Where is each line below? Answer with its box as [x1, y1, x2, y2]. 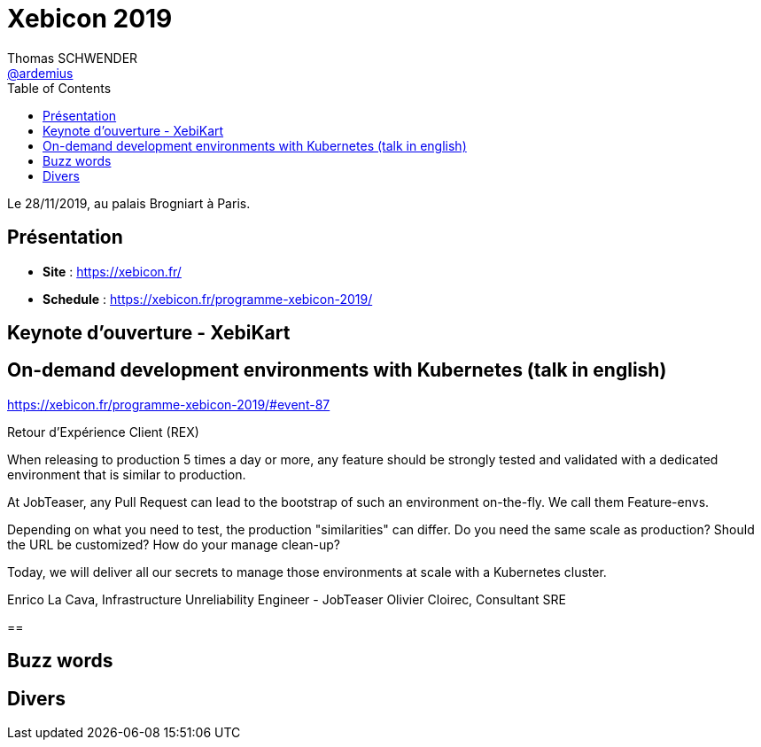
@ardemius [7, 65, 74, 81]
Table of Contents [7, 80, 112, 96]
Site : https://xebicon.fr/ [43, 263, 182, 279]
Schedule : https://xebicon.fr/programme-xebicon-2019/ [43, 291, 373, 307]
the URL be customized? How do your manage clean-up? [7, 536, 340, 552]
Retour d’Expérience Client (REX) [7, 424, 199, 440]
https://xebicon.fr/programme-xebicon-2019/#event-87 [7, 396, 330, 412]
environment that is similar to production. [7, 466, 246, 482]
